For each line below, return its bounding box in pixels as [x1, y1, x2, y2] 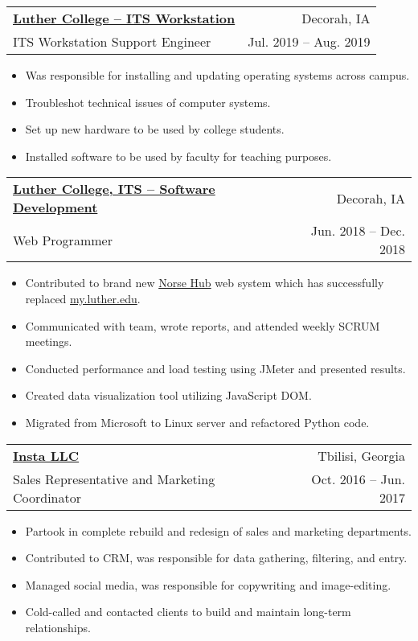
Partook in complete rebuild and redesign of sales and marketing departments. [25, 522, 412, 539]
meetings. [25, 333, 72, 350]
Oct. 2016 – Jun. [311, 469, 405, 488]
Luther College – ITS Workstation [13, 9, 236, 27]
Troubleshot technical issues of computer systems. [25, 93, 271, 110]
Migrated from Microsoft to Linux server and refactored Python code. [25, 413, 370, 430]
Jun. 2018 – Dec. [310, 221, 405, 240]
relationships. [25, 618, 91, 635]
